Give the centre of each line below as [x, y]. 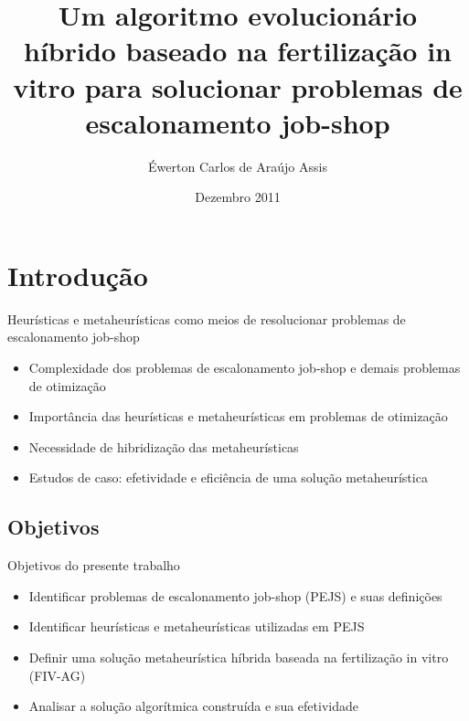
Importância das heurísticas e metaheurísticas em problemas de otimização [238, 416]
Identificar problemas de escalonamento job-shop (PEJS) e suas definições [235, 595]
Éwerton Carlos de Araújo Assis [238, 166]
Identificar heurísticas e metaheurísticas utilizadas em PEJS [197, 626]
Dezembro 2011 [238, 197]
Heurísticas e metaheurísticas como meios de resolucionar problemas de [207, 318]
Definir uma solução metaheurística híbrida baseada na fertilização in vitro [239, 657]
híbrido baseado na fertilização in [238, 51]
